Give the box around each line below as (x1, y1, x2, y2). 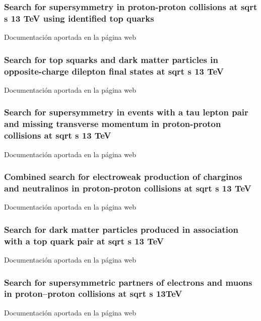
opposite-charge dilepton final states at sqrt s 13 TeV (4, 65, 224, 77)
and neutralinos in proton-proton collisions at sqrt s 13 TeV (4, 181, 251, 194)
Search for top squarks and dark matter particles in (4, 53, 218, 66)
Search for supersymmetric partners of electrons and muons (4, 276, 252, 288)
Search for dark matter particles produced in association (4, 223, 238, 235)
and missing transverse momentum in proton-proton (4, 117, 221, 130)
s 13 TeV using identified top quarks (4, 12, 154, 24)
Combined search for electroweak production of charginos (4, 170, 242, 183)
